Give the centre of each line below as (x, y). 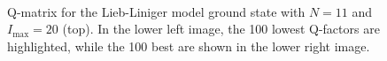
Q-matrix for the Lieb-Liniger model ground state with (156, 11)
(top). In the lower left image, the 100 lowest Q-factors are (221, 29)
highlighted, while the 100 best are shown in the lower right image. (189, 46)
